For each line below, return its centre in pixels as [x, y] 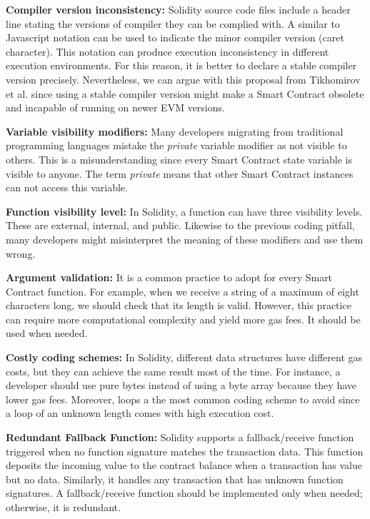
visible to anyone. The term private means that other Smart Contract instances [180, 173]
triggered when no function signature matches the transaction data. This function [185, 451]
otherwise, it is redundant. [63, 507]
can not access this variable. [67, 187]
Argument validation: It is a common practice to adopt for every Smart [169, 277]
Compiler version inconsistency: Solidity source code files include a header [178, 9]
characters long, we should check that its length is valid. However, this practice [179, 305]
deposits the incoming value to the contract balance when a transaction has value [184, 465]
